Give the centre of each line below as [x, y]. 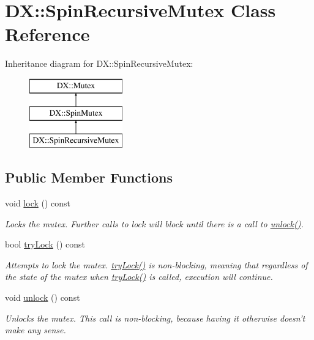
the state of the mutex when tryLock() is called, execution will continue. [139, 277]
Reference [47, 34]
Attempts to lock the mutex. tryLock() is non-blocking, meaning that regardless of [156, 264]
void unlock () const [43, 297]
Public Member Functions [89, 177]
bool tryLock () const [45, 244]
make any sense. [36, 330]
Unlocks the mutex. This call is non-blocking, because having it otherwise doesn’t [155, 318]
